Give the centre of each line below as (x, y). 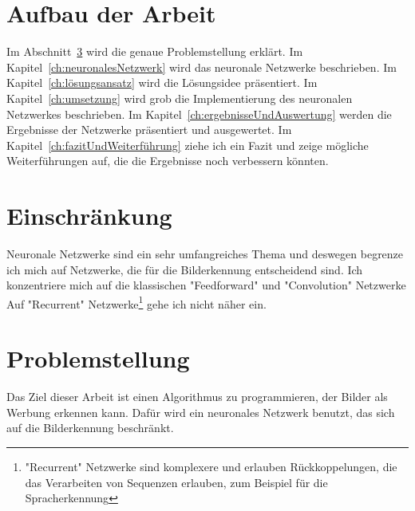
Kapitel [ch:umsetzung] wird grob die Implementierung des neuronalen (180, 98)
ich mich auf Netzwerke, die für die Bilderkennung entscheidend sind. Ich (185, 269)
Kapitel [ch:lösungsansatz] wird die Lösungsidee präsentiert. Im (162, 83)
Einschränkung (89, 216)
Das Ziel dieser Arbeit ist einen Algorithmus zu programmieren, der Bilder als (197, 397)
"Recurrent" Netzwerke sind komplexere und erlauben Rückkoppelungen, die (211, 466)
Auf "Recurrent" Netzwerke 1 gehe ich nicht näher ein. (136, 302)
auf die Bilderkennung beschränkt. (90, 428)
